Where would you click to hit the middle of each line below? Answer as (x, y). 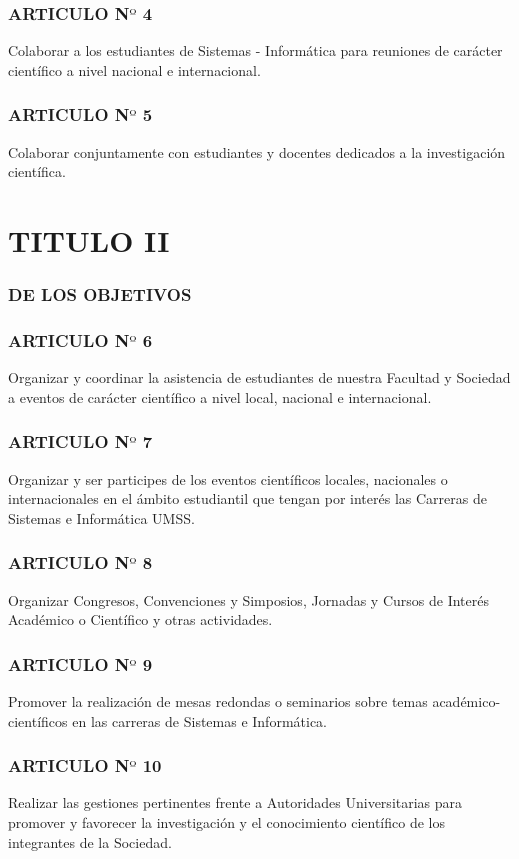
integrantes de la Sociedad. (90, 841)
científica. (37, 171)
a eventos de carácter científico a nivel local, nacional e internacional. (220, 396)
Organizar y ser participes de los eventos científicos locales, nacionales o (228, 478)
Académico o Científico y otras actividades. (140, 619)
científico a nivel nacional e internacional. (134, 69)
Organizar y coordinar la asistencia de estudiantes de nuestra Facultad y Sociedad (259, 377)
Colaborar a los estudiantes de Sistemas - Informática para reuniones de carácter (255, 50)
